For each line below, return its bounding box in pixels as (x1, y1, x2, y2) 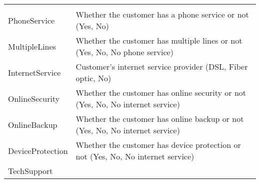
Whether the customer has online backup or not (75, 113, 244, 124)
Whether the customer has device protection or (75, 139, 241, 150)
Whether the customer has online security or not (75, 87, 246, 98)
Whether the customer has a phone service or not (75, 9, 249, 20)
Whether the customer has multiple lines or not (75, 35, 242, 46)
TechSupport (8, 165, 53, 176)
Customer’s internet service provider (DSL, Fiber (75, 61, 248, 72)
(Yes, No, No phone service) (75, 46, 173, 58)
